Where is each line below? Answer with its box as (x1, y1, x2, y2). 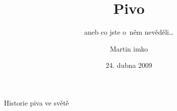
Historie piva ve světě (4, 97, 69, 108)
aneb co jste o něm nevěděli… (84, 27, 174, 37)
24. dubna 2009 (106, 60, 152, 70)
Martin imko (110, 43, 148, 54)
